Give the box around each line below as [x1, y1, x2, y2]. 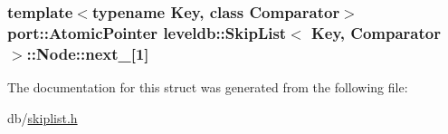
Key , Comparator [311, 21, 441, 43]
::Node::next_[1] [26, 42, 149, 64]
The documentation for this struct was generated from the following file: [7, 78, 408, 97]
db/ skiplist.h [7, 108, 78, 127]
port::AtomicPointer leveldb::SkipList [7, 21, 287, 43]
